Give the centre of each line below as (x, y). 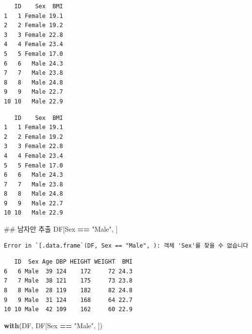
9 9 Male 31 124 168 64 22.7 (68, 300)
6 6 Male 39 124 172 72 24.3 (68, 271)
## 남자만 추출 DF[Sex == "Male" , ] (61, 229)
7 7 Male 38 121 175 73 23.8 (68, 281)
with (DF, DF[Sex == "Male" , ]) (53, 325)
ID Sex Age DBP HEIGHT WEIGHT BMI (73, 262)
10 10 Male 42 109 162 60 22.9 (68, 309)
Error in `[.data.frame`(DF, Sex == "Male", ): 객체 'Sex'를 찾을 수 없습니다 (126, 245)
